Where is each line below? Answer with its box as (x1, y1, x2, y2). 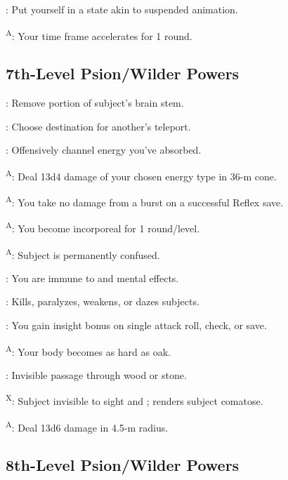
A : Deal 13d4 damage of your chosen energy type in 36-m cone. (6, 166, 277, 183)
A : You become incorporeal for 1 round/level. (6, 219, 200, 235)
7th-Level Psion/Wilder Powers (6, 62, 240, 84)
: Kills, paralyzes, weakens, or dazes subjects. (6, 294, 199, 309)
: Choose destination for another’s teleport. (6, 119, 191, 133)
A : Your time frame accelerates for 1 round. (6, 26, 192, 43)
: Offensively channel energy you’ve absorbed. (6, 142, 202, 157)
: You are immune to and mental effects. (6, 270, 179, 285)
